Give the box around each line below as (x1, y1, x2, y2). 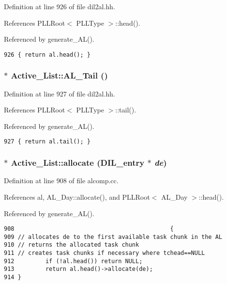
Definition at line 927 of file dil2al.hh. (4, 88, 115, 98)
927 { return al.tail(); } (4, 138, 91, 145)
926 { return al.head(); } (4, 51, 91, 58)
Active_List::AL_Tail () (11, 69, 108, 81)
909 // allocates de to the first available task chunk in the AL (4, 233, 223, 240)
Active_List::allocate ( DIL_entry (11, 157, 145, 169)
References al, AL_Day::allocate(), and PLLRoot (4, 191, 150, 202)
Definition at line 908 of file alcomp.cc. (4, 175, 119, 186)
